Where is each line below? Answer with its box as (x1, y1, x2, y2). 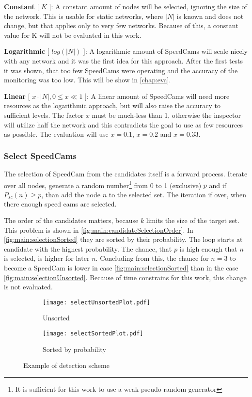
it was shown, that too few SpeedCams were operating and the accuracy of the (4, 65, 238, 75)
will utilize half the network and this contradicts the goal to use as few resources (4, 119, 243, 129)
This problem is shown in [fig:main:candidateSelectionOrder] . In (4, 224, 193, 235)
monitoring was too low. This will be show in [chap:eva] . (4, 75, 171, 85)
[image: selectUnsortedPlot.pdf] (43, 299, 150, 306)
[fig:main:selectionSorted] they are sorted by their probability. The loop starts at (4, 234, 243, 244)
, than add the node (41, 189, 100, 199)
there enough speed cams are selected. (4, 199, 117, 209)
